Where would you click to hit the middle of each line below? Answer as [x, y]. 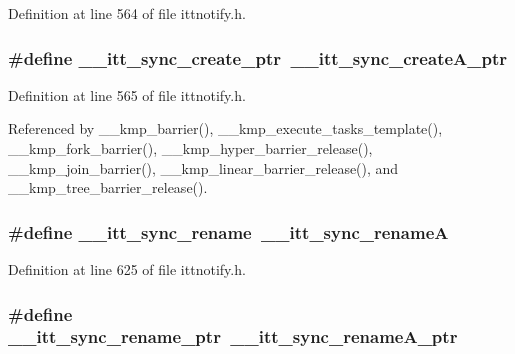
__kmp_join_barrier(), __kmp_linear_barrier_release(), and [203, 167]
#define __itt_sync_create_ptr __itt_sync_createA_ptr [258, 57]
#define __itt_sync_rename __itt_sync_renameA [228, 231]
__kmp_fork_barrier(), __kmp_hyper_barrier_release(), [190, 148]
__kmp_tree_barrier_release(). [108, 187]
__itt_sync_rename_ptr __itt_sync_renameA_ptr [233, 336]
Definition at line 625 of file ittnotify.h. [127, 269]
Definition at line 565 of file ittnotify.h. [127, 94]
